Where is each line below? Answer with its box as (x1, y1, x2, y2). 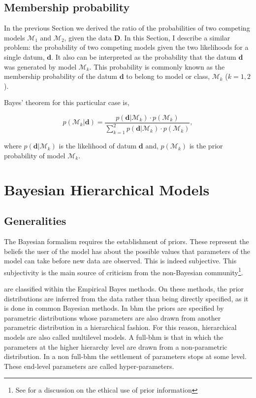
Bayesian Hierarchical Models (4, 179, 210, 199)
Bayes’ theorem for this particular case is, (4, 97, 129, 108)
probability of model (4, 150, 65, 160)
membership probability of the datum (4, 71, 118, 81)
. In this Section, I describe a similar (120, 32, 230, 42)
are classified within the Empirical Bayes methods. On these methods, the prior (4, 283, 244, 293)
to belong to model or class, (126, 71, 210, 81)
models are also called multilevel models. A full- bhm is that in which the (4, 331, 224, 342)
